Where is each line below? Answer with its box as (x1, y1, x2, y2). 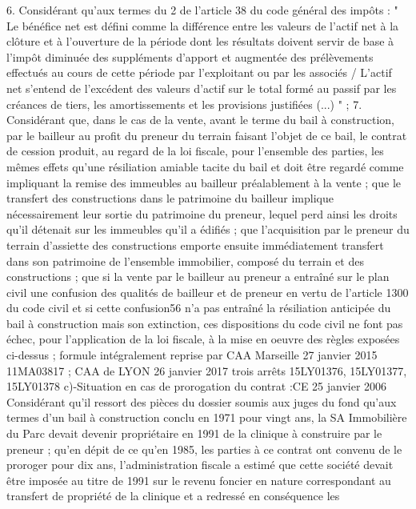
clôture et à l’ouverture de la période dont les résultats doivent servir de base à (6, 33, 394, 50)
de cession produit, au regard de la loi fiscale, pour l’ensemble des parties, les (6, 142, 384, 159)
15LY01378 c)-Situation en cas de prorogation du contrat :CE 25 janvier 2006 (6, 378, 387, 395)
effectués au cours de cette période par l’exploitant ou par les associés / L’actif (6, 64, 392, 81)
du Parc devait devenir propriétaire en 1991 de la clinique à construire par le (6, 425, 382, 442)
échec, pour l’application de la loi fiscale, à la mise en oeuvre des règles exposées (6, 331, 400, 347)
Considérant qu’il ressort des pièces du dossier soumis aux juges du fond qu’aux (6, 393, 397, 410)
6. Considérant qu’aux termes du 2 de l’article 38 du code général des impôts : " (6, 2, 398, 18)
